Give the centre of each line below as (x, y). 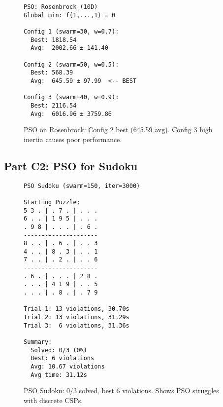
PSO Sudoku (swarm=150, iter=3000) (82, 186)
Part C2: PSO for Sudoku (71, 166)
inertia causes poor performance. (73, 139)
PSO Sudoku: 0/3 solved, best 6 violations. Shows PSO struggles (121, 390)
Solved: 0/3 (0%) (59, 350)
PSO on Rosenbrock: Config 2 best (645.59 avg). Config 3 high (118, 129)
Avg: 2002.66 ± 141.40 (69, 48)
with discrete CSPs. (53, 400)
